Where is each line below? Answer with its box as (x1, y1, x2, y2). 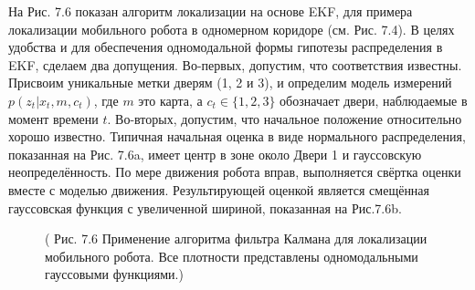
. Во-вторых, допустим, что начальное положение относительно (107, 109, 462, 128)
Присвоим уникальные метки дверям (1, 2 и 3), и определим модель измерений (8, 73, 452, 92)
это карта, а (138, 90, 203, 109)
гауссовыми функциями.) (45, 264, 184, 284)
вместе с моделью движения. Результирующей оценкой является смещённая (8, 180, 430, 199)
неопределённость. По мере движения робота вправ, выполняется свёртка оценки (8, 162, 461, 181)
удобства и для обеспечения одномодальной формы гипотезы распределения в (8, 37, 443, 57)
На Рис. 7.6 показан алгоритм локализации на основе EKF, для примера (8, 2, 413, 20)
